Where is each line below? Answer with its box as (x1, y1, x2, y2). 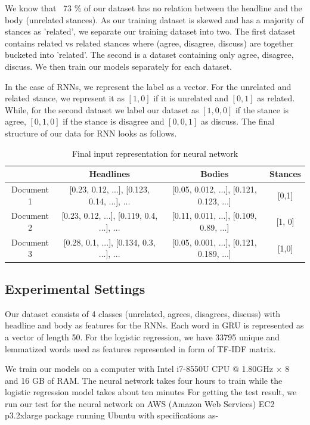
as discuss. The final (200, 115, 275, 128)
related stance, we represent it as (5, 92, 125, 104)
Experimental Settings (5, 279, 145, 297)
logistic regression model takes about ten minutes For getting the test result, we (5, 386, 297, 398)
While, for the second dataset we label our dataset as (5, 103, 199, 116)
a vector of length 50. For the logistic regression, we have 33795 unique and (5, 330, 280, 343)
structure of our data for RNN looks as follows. (5, 126, 177, 139)
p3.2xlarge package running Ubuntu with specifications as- (5, 409, 219, 421)
